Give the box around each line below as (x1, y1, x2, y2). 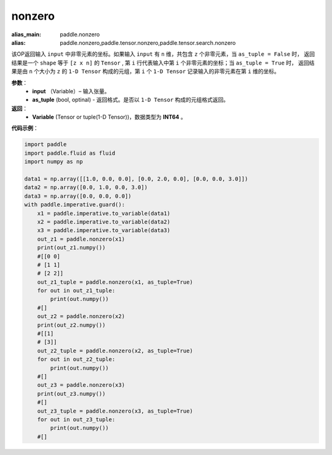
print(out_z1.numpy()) (37, 244, 106, 251)
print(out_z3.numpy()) (37, 390, 106, 397)
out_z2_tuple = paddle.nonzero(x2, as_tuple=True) (37, 347, 193, 354)
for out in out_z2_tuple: (37, 356, 116, 363)
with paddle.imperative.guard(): (24, 201, 125, 208)
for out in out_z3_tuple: (37, 416, 116, 423)
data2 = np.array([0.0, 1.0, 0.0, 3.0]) (24, 184, 148, 191)
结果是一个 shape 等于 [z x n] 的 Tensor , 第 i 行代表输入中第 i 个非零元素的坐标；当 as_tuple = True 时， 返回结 (11, 59, 315, 66)
